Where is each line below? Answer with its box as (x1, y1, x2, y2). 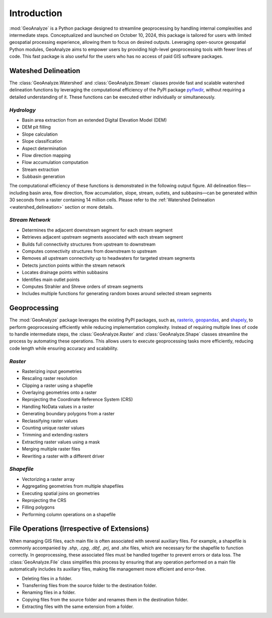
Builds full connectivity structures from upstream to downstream (22, 241, 156, 247)
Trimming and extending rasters (22, 432, 88, 438)
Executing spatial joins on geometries (22, 490, 100, 496)
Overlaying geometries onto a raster (22, 389, 97, 396)
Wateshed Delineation (9, 66, 81, 75)
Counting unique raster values (22, 425, 85, 431)
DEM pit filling (22, 124, 51, 130)
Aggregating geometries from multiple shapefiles (22, 483, 124, 489)
